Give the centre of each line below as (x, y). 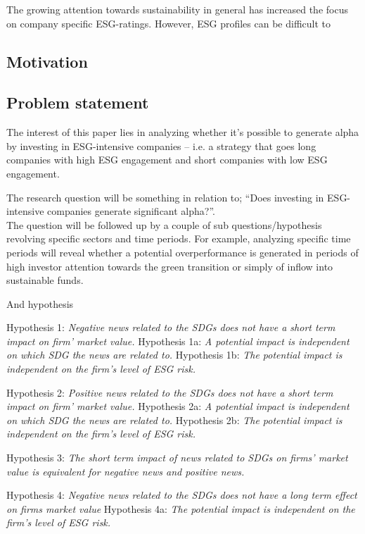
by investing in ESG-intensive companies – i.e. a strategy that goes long (161, 145)
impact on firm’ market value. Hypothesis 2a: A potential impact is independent (178, 406)
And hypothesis (40, 303)
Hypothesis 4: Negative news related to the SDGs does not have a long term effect (182, 495)
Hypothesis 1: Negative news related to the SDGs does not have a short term (171, 327)
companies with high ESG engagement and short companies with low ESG (167, 160)
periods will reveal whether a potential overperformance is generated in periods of (182, 252)
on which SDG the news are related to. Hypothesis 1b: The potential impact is (174, 355)
